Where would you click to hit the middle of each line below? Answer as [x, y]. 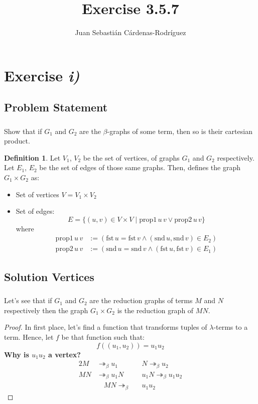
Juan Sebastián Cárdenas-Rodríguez [131, 32]
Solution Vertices [49, 276]
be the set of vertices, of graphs [131, 157]
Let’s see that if [28, 300]
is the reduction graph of [155, 310]
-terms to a [231, 327]
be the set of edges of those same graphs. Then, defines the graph [140, 167]
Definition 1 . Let [32, 157]
